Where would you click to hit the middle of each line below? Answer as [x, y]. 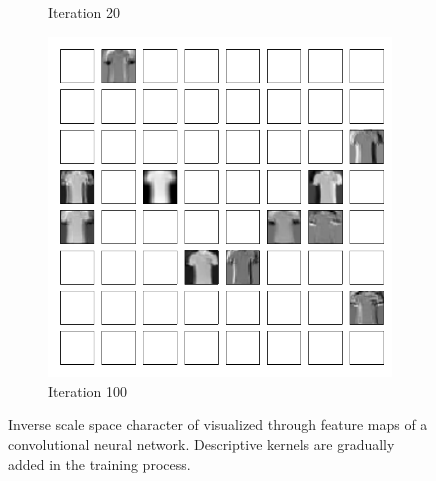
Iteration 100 [87, 390]
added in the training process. [99, 463]
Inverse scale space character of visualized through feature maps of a [218, 424]
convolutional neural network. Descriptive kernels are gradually [201, 444]
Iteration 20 [84, 12]
